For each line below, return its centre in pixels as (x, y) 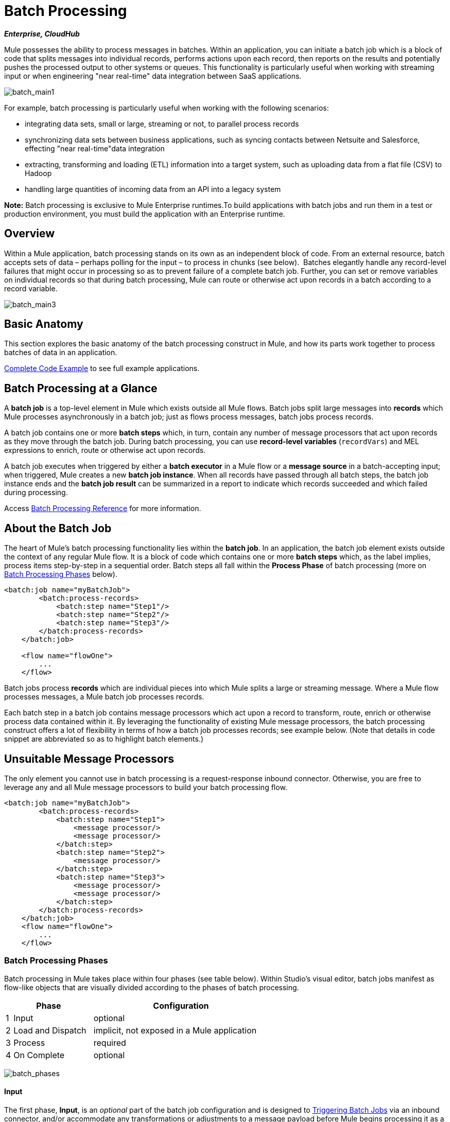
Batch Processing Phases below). (61, 574)
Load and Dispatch (50, 1030)
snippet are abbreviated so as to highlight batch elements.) (104, 739)
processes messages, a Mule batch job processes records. (104, 697)
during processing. (36, 493)
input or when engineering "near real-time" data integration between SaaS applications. (153, 76)
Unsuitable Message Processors (89, 759)
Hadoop (38, 173)
